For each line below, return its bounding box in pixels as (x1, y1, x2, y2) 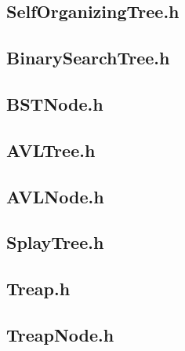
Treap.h (6, 276, 71, 301)
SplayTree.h (6, 230, 104, 254)
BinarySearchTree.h (6, 46, 170, 70)
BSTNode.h (6, 91, 103, 115)
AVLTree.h (6, 137, 96, 162)
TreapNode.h (6, 322, 114, 346)
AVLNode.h (6, 184, 104, 208)
